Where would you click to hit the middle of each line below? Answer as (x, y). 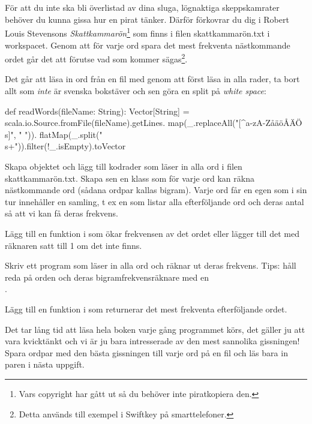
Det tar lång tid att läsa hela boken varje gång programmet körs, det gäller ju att (155, 329)
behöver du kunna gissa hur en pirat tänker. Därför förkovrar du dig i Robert (147, 19)
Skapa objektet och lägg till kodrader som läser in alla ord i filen (124, 166)
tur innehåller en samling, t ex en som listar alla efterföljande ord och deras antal (154, 201)
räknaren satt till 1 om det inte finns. (73, 245)
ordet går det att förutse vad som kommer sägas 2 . (96, 58)
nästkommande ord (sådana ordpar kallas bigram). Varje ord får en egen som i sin (156, 190)
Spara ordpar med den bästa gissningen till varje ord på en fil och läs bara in (146, 352)
